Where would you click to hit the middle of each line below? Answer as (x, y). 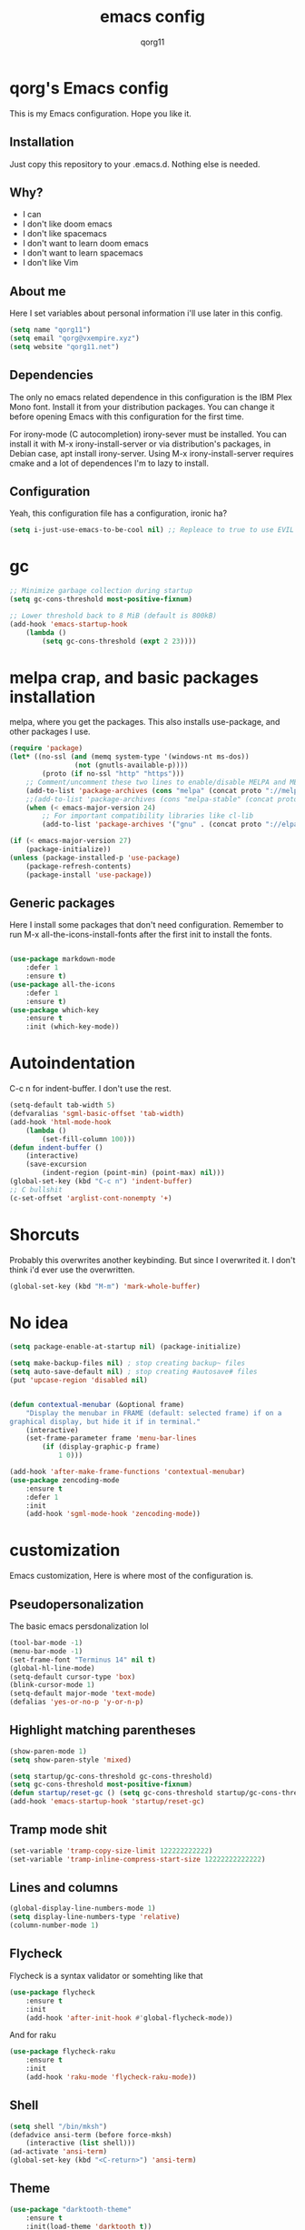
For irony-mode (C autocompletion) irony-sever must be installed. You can (148, 434)
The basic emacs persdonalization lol (79, 1626)
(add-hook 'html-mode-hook (60, 1122)
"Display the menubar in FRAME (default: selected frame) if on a (154, 1413)
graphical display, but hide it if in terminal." (105, 1421)
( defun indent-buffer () (56, 1148)
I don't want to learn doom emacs (85, 244)
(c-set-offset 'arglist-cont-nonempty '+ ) (91, 1198)
